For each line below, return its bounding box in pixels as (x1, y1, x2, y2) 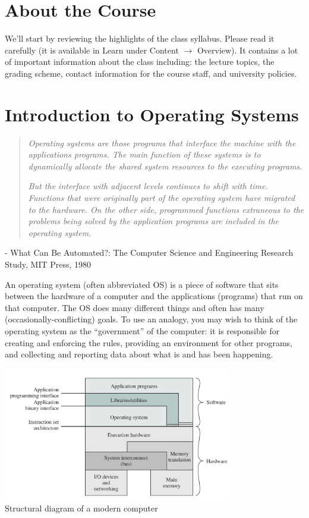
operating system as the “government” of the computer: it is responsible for (5, 324, 280, 337)
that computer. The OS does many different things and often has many (5, 301, 264, 313)
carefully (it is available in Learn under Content (5, 43, 179, 56)
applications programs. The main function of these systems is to (28, 148, 261, 161)
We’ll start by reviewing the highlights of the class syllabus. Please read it (5, 32, 275, 45)
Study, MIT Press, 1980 (5, 258, 92, 270)
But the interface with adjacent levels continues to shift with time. (28, 180, 268, 192)
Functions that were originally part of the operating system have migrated (28, 191, 295, 203)
